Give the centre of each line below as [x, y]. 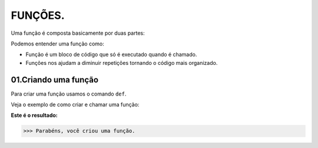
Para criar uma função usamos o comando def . [69, 94]
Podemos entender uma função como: [57, 44]
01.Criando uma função [55, 80]
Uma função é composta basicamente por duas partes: [78, 33]
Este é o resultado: [34, 116]
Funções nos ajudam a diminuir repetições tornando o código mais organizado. [122, 63]
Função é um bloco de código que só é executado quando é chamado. [111, 55]
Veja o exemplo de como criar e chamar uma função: [75, 105]
